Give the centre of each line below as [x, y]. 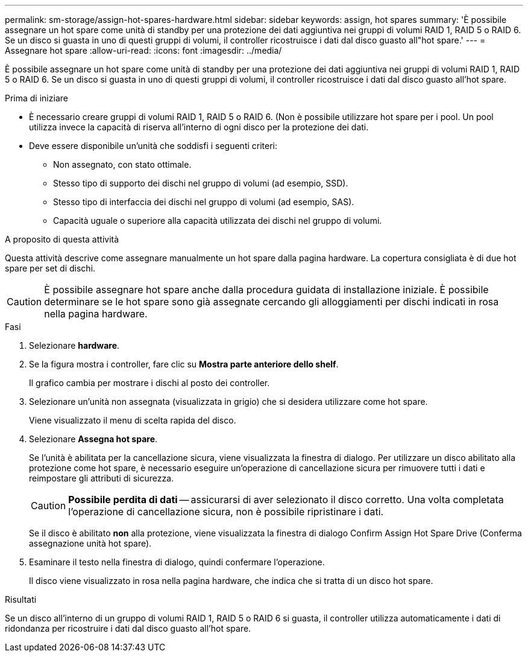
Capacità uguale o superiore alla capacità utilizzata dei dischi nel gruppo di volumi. [218, 221]
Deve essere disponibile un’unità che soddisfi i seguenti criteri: [153, 146]
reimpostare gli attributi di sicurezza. [102, 478]
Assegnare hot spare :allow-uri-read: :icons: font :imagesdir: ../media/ [143, 50]
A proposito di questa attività [62, 239]
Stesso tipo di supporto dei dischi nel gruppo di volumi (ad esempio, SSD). [201, 183]
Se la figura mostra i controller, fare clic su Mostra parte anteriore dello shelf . [184, 364]
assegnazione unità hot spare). [90, 543]
